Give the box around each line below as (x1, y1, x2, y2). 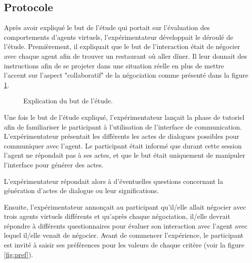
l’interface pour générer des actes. (4, 159, 104, 169)
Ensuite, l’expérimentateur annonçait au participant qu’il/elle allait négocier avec (4, 201, 246, 212)
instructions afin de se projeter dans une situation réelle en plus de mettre (4, 60, 224, 70)
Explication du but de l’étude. (23, 96, 113, 106)
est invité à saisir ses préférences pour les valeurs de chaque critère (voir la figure (4, 240, 245, 250)
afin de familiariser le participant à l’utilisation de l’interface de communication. (4, 121, 242, 131)
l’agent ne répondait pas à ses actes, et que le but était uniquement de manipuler (4, 150, 245, 160)
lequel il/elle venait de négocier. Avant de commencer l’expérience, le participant (4, 230, 244, 240)
